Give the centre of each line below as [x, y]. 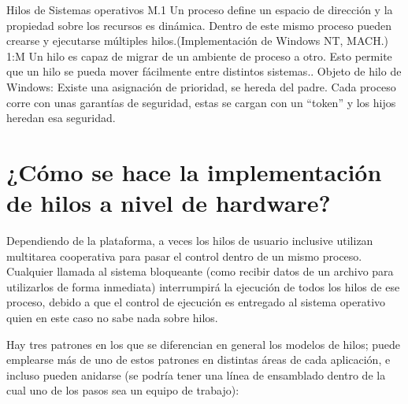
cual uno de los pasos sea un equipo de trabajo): [123, 390]
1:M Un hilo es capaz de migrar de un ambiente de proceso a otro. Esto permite [199, 56]
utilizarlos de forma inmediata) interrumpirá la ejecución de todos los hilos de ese [203, 286]
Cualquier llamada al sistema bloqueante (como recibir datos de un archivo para [200, 271]
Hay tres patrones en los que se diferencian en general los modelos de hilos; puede [203, 344]
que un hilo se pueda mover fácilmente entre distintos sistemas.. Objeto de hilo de [204, 71]
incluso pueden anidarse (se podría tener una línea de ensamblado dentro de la [196, 374]
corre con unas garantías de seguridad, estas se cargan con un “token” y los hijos [201, 102]
